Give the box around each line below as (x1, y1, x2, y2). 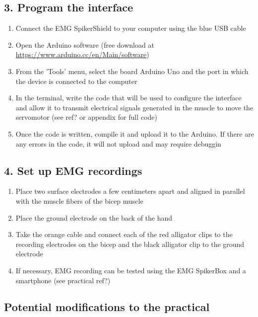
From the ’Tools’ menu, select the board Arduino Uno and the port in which (15, 66, 249, 76)
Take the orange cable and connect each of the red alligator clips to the (15, 229, 233, 239)
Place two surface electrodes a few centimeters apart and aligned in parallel (15, 186, 245, 196)
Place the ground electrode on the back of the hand (15, 212, 173, 223)
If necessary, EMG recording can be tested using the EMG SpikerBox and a (15, 265, 246, 275)
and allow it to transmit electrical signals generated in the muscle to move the (15, 102, 254, 112)
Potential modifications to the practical (4, 299, 210, 315)
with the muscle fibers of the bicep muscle (15, 195, 143, 206)
